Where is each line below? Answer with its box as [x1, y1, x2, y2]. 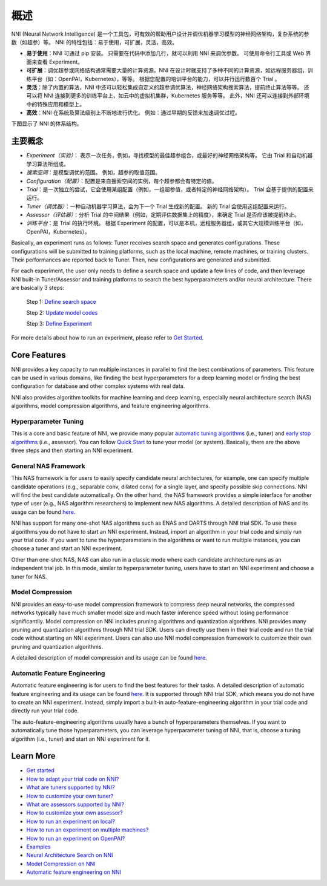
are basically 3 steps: [11, 284, 65, 292]
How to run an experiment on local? [26, 818, 115, 825]
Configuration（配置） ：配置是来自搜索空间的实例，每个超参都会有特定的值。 [26, 177, 217, 185]
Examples [26, 843, 51, 850]
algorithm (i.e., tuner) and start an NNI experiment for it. [11, 735, 151, 743]
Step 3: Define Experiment [26, 320, 92, 327]
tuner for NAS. [11, 573, 48, 580]
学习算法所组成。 [26, 160, 69, 168]
